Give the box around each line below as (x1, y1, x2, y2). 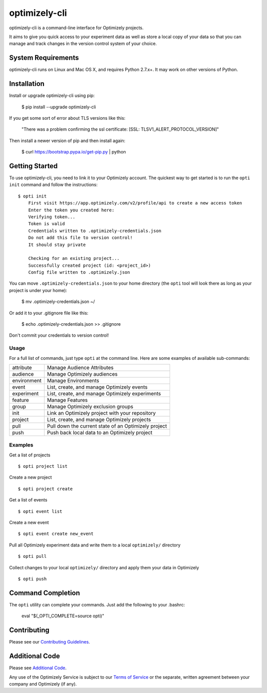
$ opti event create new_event (18, 531, 94, 537)
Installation (9, 80, 44, 88)
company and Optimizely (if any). (9, 681, 77, 687)
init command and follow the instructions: (9, 182, 98, 188)
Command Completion (9, 589, 80, 597)
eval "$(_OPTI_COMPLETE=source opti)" (21, 613, 104, 619)
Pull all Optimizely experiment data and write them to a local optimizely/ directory (9, 542, 180, 548)
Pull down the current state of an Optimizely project (47, 422, 167, 429)
